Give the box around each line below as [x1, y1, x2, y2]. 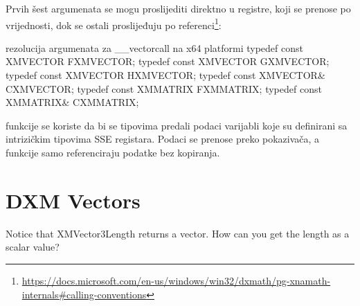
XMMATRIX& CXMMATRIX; [6, 95, 139, 109]
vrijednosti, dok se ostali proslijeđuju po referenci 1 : [6, 15, 222, 32]
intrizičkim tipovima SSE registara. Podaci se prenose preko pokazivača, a [6, 132, 320, 146]
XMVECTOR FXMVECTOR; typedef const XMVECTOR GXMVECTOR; [6, 54, 330, 69]
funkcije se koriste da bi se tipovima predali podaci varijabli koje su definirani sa [6, 118, 348, 132]
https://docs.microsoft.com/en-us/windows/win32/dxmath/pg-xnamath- [21, 273, 331, 287]
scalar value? [6, 240, 60, 254]
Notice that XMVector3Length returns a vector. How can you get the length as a [6, 226, 350, 240]
